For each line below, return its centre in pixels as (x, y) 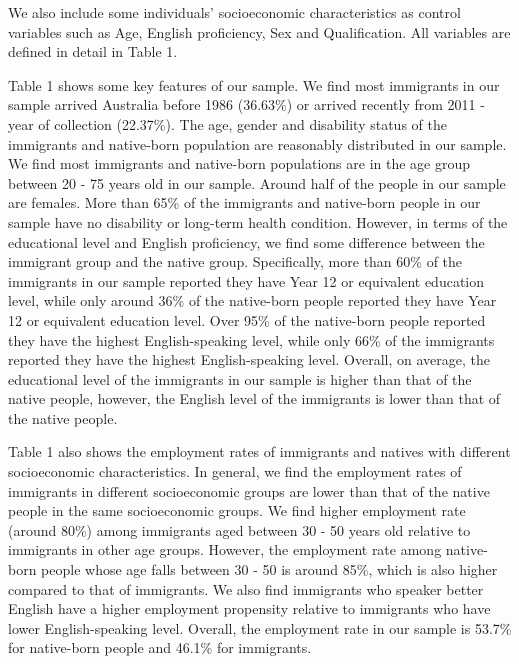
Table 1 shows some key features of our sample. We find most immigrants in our (254, 84)
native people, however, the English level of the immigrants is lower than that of (254, 398)
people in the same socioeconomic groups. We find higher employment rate (237, 510)
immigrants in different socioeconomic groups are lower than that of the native (249, 490)
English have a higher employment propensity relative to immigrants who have (249, 608)
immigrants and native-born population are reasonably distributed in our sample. (257, 143)
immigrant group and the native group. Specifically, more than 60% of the (235, 261)
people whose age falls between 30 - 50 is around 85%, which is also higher (269, 569)
